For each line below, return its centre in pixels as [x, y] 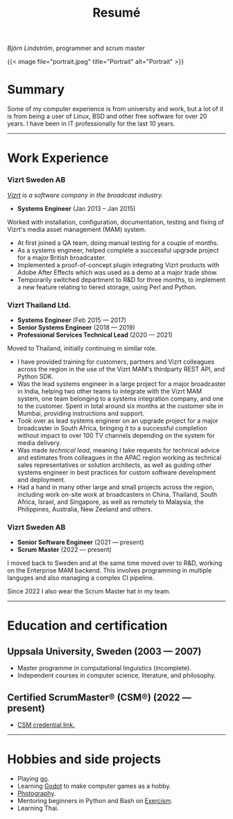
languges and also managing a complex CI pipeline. [81, 578]
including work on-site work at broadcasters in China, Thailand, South [117, 494]
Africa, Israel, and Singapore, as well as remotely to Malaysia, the [111, 502]
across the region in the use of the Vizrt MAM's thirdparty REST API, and [121, 369]
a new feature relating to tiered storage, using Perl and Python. [107, 287]
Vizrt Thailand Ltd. [39, 305]
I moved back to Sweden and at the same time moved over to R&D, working [115, 563]
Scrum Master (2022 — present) [64, 550]
